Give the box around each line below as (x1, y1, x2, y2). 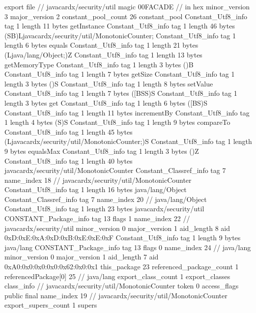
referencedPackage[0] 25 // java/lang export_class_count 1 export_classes (4, 271, 230, 281)
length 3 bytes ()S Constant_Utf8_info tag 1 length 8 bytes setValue (4, 78, 213, 88)
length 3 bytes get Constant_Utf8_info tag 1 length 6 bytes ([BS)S (4, 97, 208, 108)
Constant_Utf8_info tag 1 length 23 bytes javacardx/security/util (4, 203, 204, 214)
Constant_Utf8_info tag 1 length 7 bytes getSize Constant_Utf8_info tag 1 (4, 69, 235, 79)
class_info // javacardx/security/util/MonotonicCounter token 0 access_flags (4, 281, 239, 291)
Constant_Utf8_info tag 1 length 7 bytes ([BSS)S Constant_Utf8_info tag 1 (4, 88, 237, 98)
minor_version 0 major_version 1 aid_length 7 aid (4, 252, 159, 262)
